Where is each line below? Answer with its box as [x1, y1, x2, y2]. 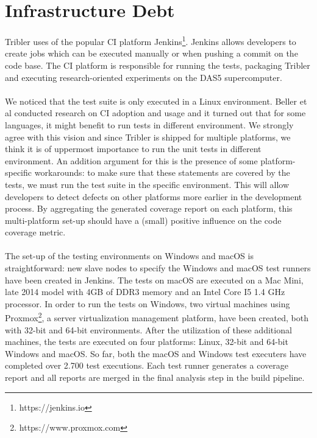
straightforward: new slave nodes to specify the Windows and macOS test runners [5, 262, 311, 274]
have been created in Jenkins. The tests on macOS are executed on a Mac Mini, [5, 273, 304, 286]
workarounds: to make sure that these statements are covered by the [34, 166, 290, 179]
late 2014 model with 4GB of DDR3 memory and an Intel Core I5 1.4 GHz [5, 285, 285, 298]
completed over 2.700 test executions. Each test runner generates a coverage [5, 359, 288, 372]
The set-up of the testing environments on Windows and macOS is [5, 249, 254, 262]
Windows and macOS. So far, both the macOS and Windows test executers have [5, 347, 307, 360]
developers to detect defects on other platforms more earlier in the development [5, 190, 302, 203]
